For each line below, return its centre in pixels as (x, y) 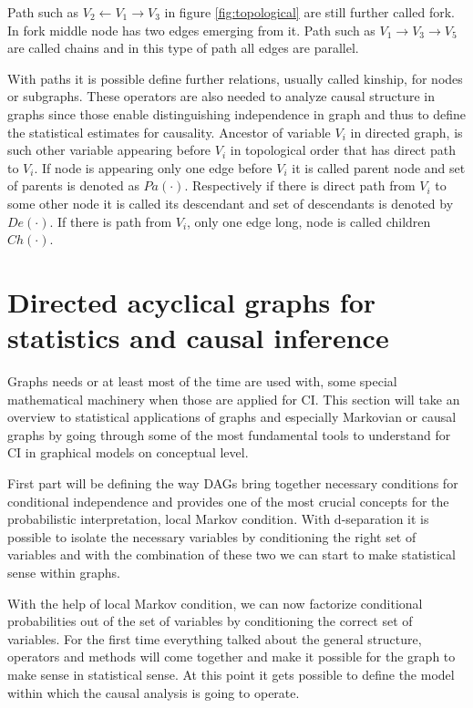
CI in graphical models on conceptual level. (128, 452)
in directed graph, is (406, 132)
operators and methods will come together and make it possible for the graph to (231, 657)
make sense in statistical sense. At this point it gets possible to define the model (231, 674)
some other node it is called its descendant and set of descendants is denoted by (231, 203)
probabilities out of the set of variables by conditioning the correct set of (210, 621)
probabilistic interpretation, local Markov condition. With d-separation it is (218, 519)
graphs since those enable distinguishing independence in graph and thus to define (237, 113)
